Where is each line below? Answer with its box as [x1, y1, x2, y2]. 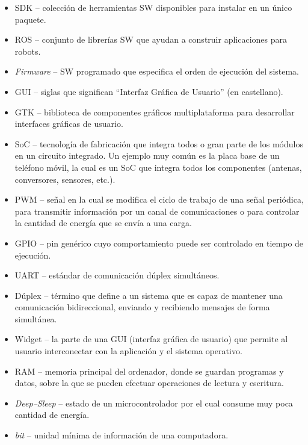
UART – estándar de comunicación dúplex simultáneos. [14, 269, 220, 281]
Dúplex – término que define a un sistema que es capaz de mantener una [14, 289, 283, 301]
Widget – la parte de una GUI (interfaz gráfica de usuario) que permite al [14, 333, 288, 345]
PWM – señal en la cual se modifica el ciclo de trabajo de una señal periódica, [14, 193, 304, 206]
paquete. [14, 13, 46, 25]
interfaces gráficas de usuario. [14, 117, 123, 130]
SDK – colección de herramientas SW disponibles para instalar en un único [14, 1, 292, 13]
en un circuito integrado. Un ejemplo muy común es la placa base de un [14, 149, 280, 162]
